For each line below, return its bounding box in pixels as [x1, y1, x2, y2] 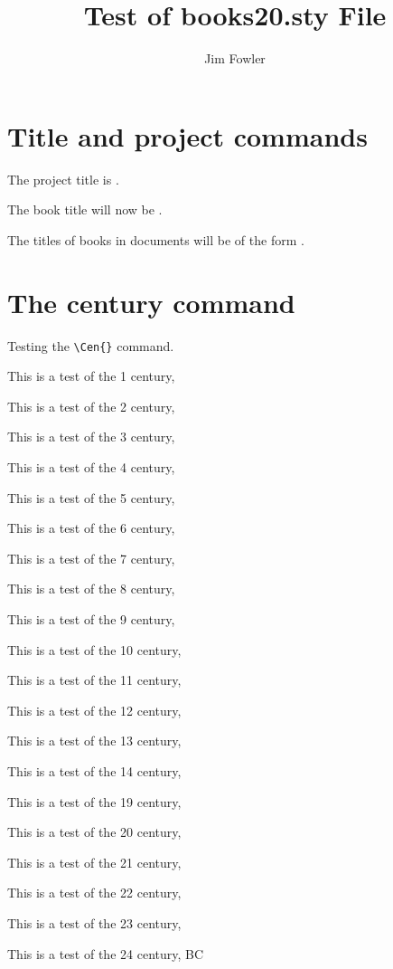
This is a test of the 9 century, [7, 609, 175, 628]
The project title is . [7, 169, 119, 188]
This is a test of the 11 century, [7, 670, 182, 689]
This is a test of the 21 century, [7, 852, 182, 871]
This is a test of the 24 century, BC [7, 944, 204, 963]
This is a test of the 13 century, [7, 731, 182, 750]
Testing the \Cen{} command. [7, 336, 174, 355]
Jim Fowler [204, 49, 266, 68]
